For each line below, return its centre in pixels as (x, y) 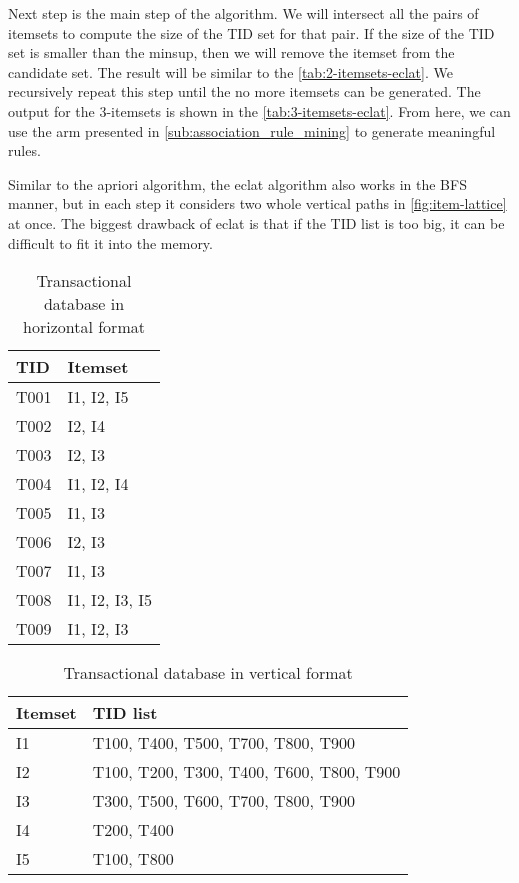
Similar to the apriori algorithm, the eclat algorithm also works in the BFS (237, 183)
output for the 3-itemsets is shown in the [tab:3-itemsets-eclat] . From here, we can (259, 110)
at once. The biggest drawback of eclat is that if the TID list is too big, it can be (256, 222)
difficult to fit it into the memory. (110, 242)
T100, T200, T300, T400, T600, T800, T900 (246, 772)
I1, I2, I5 (98, 397)
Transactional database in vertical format (208, 673)
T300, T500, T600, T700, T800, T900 (223, 801)
